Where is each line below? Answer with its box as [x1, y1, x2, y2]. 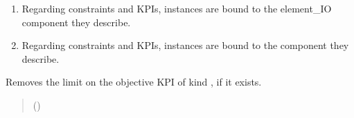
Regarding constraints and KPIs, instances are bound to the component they [21, 38, 349, 52]
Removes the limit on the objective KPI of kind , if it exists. [6, 75, 262, 89]
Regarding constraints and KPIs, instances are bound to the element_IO [21, 1, 332, 15]
